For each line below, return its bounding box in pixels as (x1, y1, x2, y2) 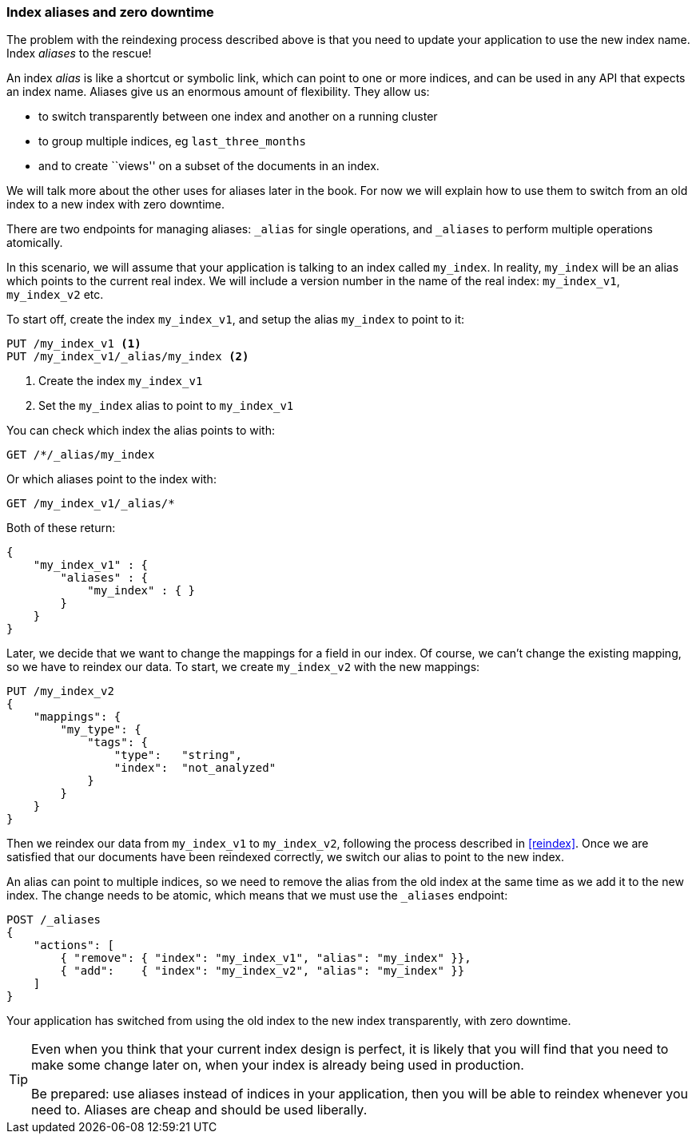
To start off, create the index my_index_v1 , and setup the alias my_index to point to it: (6, 312, 465, 327)
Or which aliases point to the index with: (6, 472, 217, 487)
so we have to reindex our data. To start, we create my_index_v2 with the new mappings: (6, 660, 480, 674)
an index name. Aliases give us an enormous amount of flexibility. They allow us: (6, 85, 430, 99)
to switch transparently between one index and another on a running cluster (38, 109, 438, 124)
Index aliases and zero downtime (6, 4, 214, 20)
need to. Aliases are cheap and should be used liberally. (31, 1102, 368, 1118)
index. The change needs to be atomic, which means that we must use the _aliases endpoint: (6, 888, 508, 903)
